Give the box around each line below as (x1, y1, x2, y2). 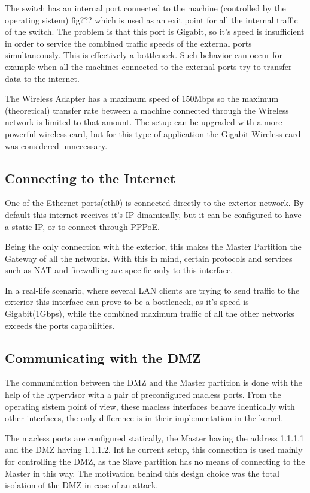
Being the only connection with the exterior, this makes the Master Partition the (5, 240, 302, 253)
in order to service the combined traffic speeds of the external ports (5, 37, 252, 49)
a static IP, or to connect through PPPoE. (5, 220, 160, 232)
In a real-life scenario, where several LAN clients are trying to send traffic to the (5, 283, 300, 296)
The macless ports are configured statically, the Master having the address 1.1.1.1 (5, 431, 305, 444)
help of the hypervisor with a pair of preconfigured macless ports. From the (5, 388, 281, 401)
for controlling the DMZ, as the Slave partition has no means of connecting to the (5, 455, 305, 468)
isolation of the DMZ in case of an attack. (5, 479, 159, 491)
